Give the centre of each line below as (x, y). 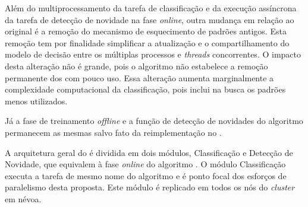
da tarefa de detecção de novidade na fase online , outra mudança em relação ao (150, 19)
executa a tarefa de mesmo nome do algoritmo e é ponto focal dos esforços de (146, 175)
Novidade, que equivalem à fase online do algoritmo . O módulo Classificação (145, 164)
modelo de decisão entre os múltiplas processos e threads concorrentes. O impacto (153, 54)
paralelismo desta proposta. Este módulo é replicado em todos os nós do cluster (150, 187)
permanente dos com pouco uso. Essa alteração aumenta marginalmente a (139, 77)
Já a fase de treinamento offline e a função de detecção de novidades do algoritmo (154, 121)
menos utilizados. (36, 101)
